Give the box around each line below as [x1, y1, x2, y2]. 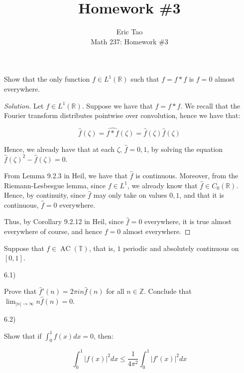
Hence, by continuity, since [4, 190, 86, 200]
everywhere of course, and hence [4, 226, 102, 237]
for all [106, 286, 124, 296]
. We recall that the [180, 100, 241, 111]
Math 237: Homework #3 [91, 36, 168, 46]
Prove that [4, 286, 37, 296]
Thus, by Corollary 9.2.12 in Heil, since [4, 216, 124, 227]
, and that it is [179, 190, 224, 200]
